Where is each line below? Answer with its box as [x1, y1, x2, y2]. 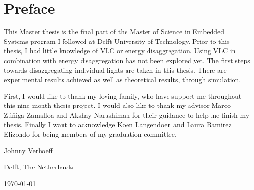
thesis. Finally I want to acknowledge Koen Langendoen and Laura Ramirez [4, 119, 232, 129]
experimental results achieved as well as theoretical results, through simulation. [4, 74, 241, 84]
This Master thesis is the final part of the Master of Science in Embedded [4, 26, 225, 37]
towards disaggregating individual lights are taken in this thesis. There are [4, 64, 227, 75]
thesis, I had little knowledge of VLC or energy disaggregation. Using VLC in [4, 45, 236, 56]
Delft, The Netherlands [4, 162, 73, 172]
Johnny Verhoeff [4, 145, 53, 155]
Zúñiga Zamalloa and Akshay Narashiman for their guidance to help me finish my [4, 109, 250, 120]
